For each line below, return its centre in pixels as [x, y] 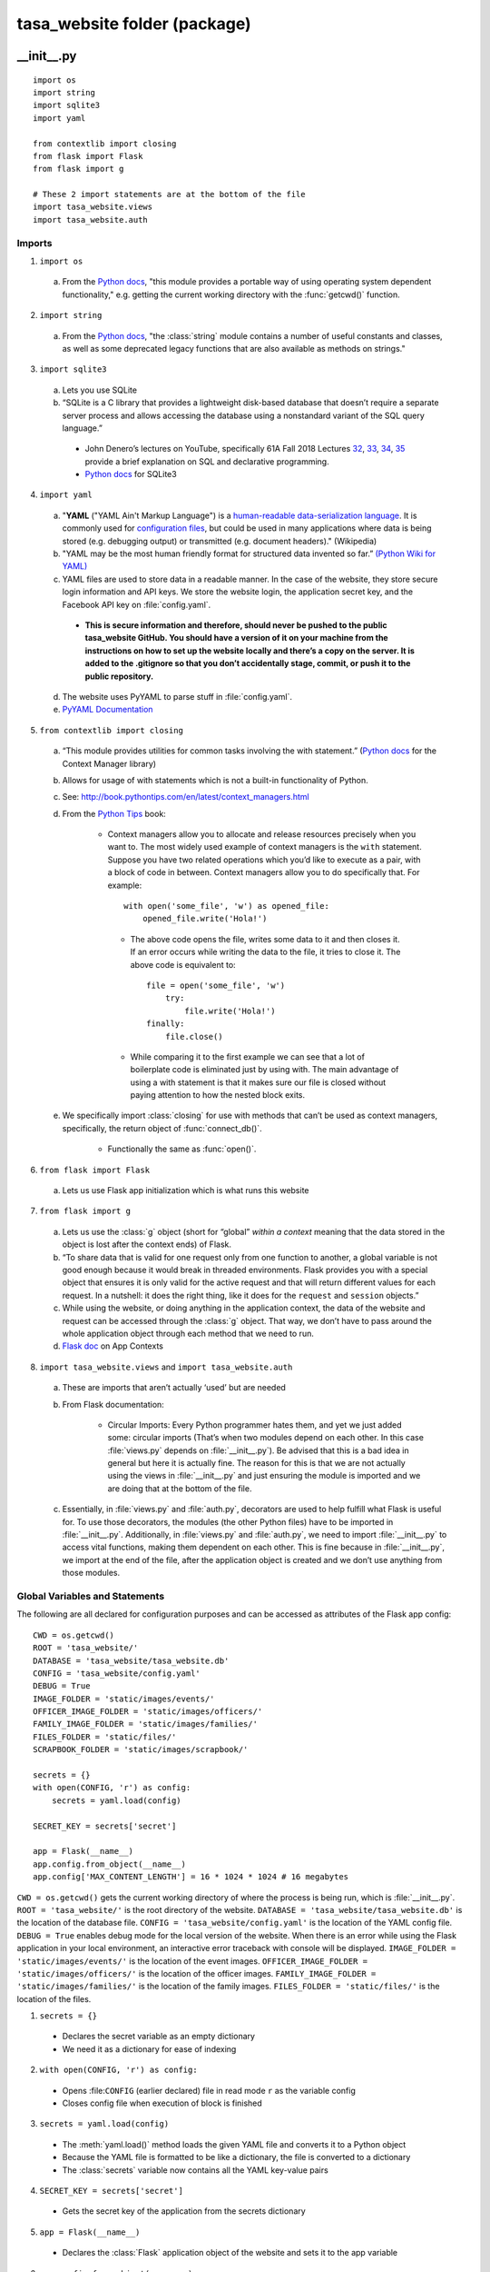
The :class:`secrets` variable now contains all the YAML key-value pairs [195, 2170]
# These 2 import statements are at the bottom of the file [169, 194]
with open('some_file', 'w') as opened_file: [227, 906]
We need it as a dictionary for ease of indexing [149, 2048]
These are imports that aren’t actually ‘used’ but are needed [174, 1388]
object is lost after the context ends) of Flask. [147, 1244]
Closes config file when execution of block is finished [162, 2103]
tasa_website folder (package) [134, 24]
